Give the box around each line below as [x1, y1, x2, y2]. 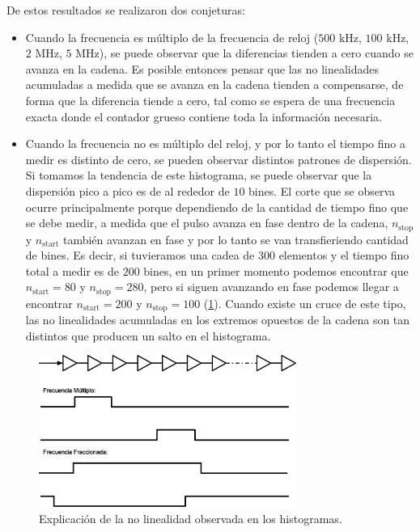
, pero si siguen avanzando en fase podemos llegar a [143, 278, 399, 295]
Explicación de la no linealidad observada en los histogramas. [39, 509, 342, 526]
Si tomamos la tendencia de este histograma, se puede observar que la [25, 167, 372, 184]
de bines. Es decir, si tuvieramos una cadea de [25, 247, 255, 264]
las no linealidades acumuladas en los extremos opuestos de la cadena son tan [25, 311, 410, 328]
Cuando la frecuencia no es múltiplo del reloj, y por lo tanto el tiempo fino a [25, 135, 406, 152]
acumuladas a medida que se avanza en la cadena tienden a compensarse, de [25, 76, 404, 93]
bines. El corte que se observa [248, 182, 395, 199]
